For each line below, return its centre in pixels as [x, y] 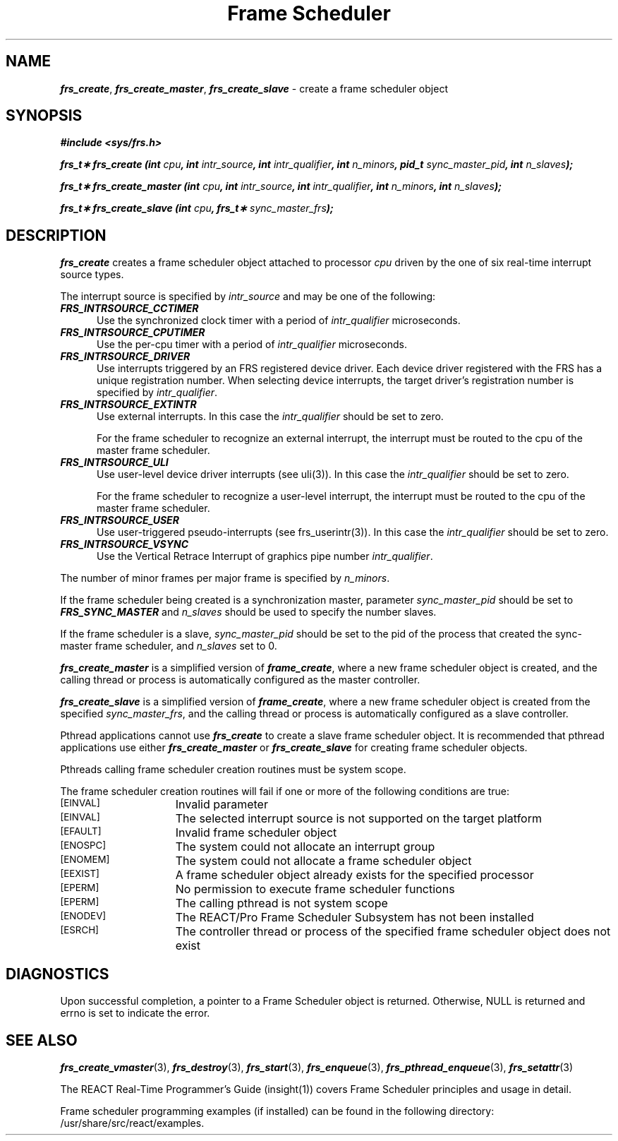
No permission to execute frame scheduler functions [315, 889]
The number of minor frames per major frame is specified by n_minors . [225, 578]
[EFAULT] [81, 831]
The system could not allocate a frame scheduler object [323, 861]
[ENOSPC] [83, 846]
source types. [92, 275]
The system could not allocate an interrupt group [305, 847]
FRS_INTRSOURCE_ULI [114, 462]
